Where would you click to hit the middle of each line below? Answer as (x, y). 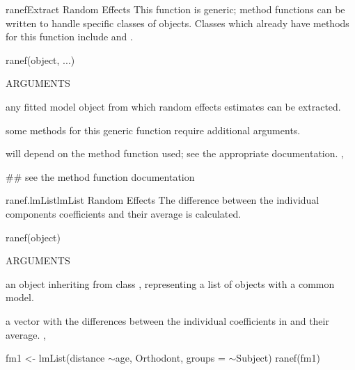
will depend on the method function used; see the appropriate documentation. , (175, 153)
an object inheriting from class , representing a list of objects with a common (170, 283)
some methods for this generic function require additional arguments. (153, 130)
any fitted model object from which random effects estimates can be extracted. (173, 106)
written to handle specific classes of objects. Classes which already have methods (177, 23)
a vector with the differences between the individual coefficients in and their (167, 320)
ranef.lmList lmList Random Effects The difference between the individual (163, 200)
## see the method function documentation (100, 176)
